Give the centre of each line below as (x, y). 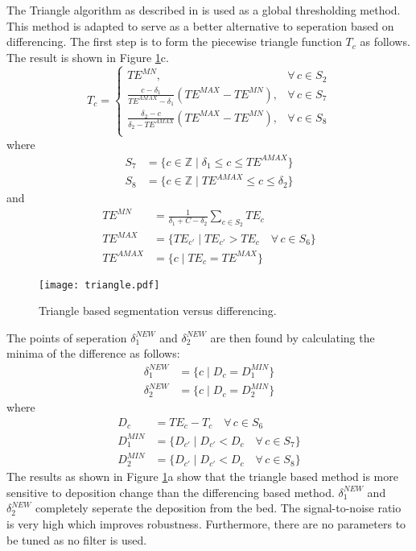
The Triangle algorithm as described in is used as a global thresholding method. (204, 10)
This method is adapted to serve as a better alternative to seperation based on (200, 25)
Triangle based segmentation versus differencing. (158, 311)
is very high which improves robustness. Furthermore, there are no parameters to (206, 523)
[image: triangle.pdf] (99, 285)
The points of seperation (67, 337)
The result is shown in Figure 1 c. (88, 57)
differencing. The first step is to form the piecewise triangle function (174, 41)
